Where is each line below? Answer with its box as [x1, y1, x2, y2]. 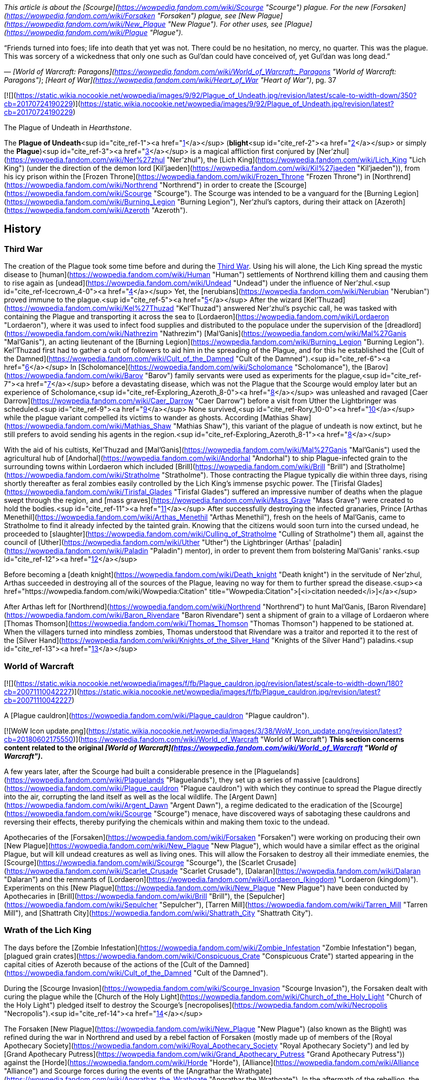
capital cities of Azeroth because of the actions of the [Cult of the [4, 960, 218, 969]
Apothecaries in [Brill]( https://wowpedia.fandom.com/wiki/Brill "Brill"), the [4, 891, 245, 900]
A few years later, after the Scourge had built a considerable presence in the [4, 767, 252, 776]
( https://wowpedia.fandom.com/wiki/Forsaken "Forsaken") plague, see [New [4, 11, 256, 20]
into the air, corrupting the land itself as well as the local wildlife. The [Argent [4, 792, 254, 801]
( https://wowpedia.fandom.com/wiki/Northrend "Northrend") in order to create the [4, 181, 273, 189]
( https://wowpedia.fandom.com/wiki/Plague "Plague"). [4, 28, 183, 37]
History [4, 223, 42, 236]
